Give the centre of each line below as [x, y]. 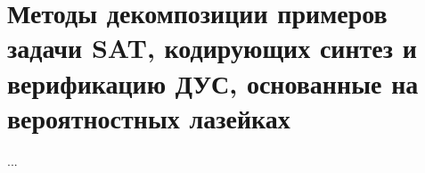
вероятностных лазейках [149, 117]
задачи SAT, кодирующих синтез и [212, 48]
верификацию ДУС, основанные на [213, 82]
